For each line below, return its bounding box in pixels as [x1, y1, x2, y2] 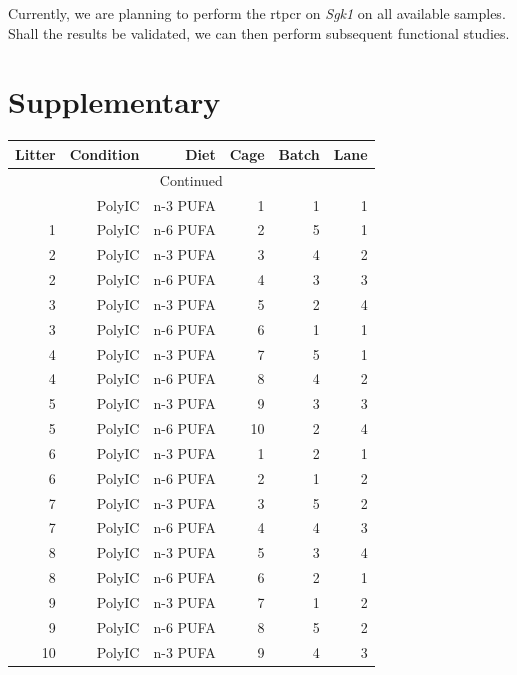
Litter [15, 143, 56, 164]
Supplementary [8, 81, 221, 122]
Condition [69, 143, 140, 164]
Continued [159, 169, 223, 190]
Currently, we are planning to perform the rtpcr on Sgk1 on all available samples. [8, 3, 506, 23]
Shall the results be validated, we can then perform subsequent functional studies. [8, 22, 510, 43]
